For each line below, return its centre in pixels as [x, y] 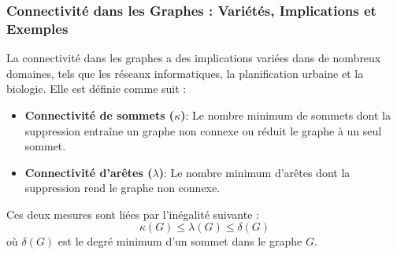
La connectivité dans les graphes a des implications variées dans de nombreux [194, 58]
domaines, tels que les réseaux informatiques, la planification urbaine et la [185, 73]
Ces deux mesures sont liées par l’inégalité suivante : [133, 214]
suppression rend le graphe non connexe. [122, 188]
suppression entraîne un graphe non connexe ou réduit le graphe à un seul [203, 130]
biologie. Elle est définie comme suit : [96, 89]
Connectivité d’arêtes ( [89, 172]
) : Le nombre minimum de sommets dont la [286, 115]
